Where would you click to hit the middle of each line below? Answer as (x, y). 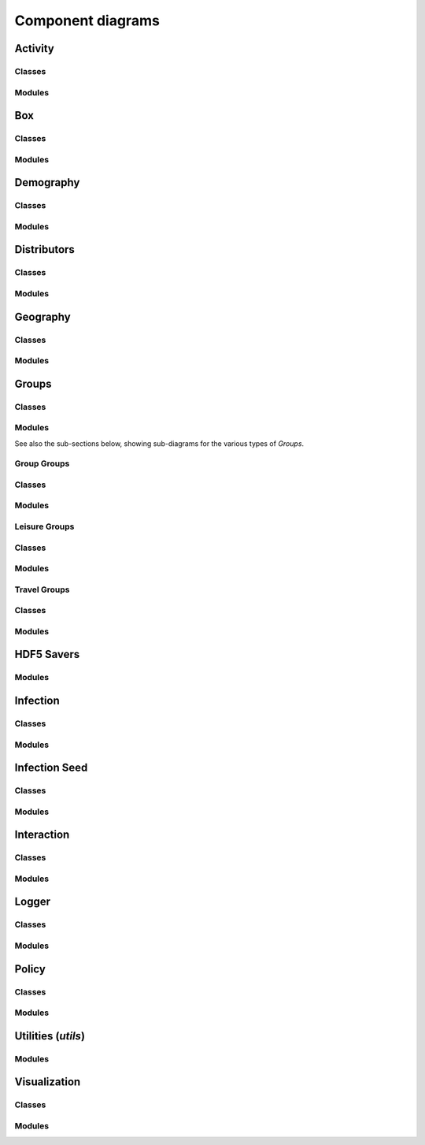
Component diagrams (87, 20)
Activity (35, 48)
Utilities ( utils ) (50, 1036)
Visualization (48, 1082)
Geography (42, 316)
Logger (33, 902)
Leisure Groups (44, 526)
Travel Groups (42, 589)
